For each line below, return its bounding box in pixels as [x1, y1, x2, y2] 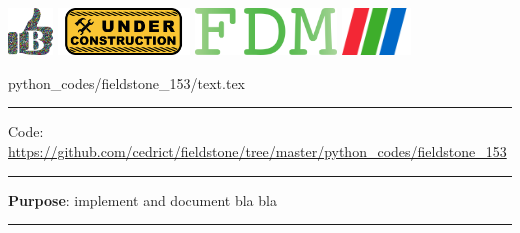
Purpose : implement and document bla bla [8, 189, 277, 210]
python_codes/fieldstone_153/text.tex [8, 72, 246, 93]
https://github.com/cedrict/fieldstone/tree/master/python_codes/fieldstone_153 [8, 141, 507, 162]
